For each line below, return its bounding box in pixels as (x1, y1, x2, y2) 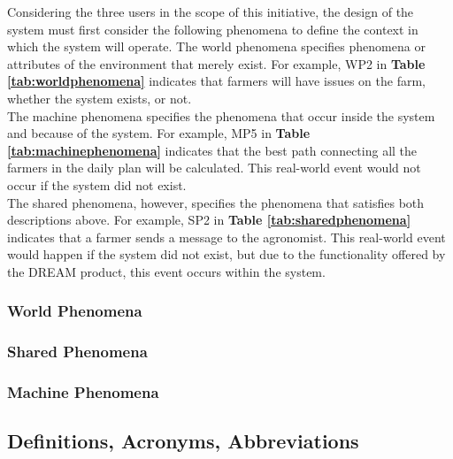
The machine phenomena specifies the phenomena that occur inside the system (7, 106, 435, 125)
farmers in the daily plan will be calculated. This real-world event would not (7, 158, 421, 177)
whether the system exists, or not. (7, 88, 192, 107)
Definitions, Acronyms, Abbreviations (7, 427, 359, 455)
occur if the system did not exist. (7, 175, 187, 194)
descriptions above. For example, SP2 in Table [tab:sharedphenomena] (7, 210, 411, 229)
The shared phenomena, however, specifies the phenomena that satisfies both (7, 193, 425, 211)
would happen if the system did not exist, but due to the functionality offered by (7, 245, 446, 264)
